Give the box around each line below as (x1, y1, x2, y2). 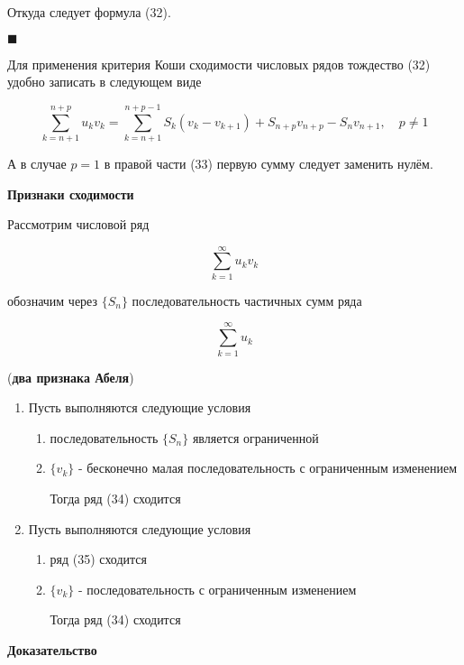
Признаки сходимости (7, 184, 134, 203)
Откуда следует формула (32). (7, 3, 171, 21)
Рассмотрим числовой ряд (7, 215, 150, 234)
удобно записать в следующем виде (7, 72, 202, 91)
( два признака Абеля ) (7, 367, 134, 386)
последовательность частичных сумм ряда (132, 291, 362, 309)
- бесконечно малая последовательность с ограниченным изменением (77, 458, 458, 477)
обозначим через (7, 291, 98, 309)
